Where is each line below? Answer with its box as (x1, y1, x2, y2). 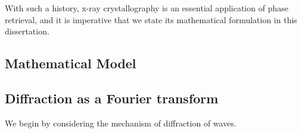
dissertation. (5, 25, 49, 37)
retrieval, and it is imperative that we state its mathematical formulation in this (5, 13, 297, 26)
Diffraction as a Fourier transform (5, 88, 219, 107)
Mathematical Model (5, 54, 136, 72)
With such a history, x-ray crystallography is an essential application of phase (5, 2, 288, 14)
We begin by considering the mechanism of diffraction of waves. (5, 116, 236, 129)
